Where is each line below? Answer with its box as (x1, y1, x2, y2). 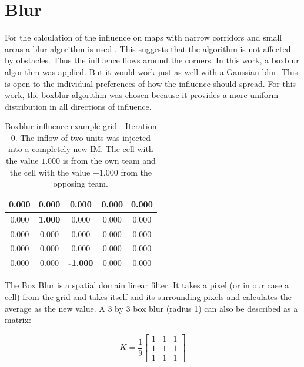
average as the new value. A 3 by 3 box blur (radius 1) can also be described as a (5, 302, 298, 314)
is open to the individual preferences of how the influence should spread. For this (5, 77, 296, 89)
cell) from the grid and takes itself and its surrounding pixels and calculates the (5, 290, 292, 302)
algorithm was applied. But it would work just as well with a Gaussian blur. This (5, 65, 298, 78)
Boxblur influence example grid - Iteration (5, 120, 157, 132)
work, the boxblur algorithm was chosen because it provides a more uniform (5, 89, 279, 101)
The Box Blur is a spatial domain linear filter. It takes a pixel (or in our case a (5, 279, 289, 291)
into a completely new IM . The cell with (8, 143, 153, 155)
